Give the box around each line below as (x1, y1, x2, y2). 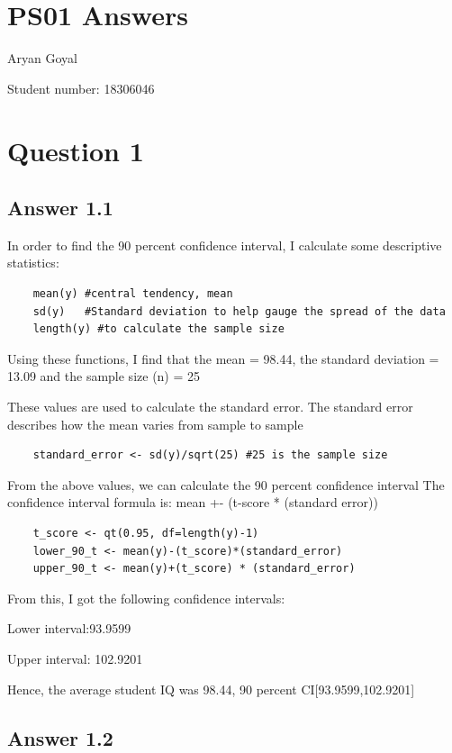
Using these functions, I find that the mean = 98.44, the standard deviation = (7, 349, 439, 367)
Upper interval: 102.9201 (7, 649, 143, 667)
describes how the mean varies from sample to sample (7, 414, 303, 433)
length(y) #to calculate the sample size (32, 322, 285, 336)
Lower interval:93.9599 (7, 619, 131, 638)
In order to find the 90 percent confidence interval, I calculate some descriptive (7, 235, 442, 254)
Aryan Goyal (7, 49, 77, 68)
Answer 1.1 (7, 194, 113, 222)
